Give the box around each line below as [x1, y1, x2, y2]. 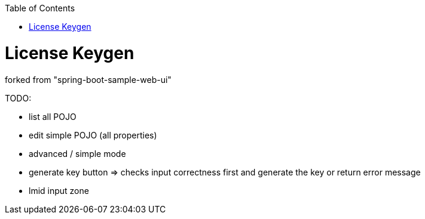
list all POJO [29, 111, 77, 122]
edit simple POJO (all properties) [29, 129, 157, 140]
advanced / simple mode [29, 148, 126, 159]
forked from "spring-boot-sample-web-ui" [5, 74, 172, 85]
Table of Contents [5, 3, 75, 13]
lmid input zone [29, 185, 89, 196]
